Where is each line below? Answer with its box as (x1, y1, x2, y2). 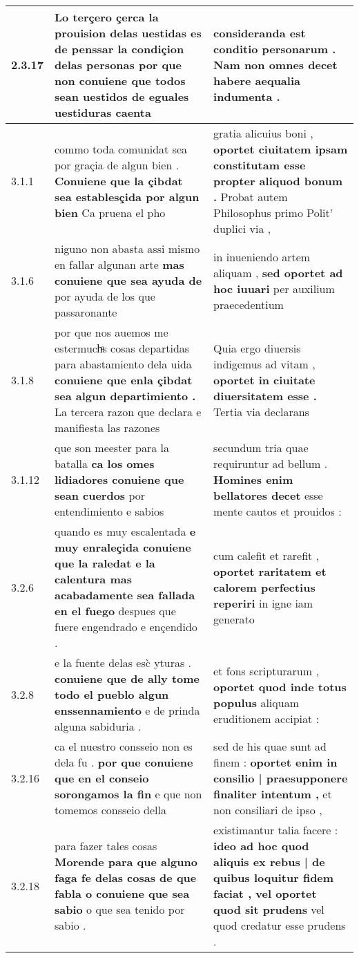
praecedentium (213, 296, 284, 312)
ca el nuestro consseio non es (55, 738, 193, 754)
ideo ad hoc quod (213, 838, 309, 854)
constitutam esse (213, 157, 306, 173)
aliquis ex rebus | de (213, 854, 325, 870)
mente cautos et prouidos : (213, 503, 342, 519)
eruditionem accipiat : (213, 710, 320, 726)
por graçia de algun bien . (55, 157, 179, 173)
